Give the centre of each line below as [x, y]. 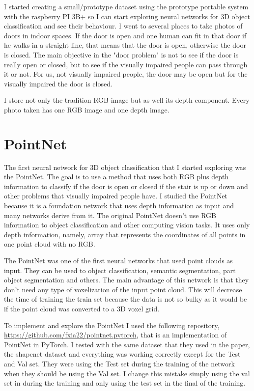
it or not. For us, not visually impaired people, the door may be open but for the [126, 74]
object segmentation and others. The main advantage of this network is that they [127, 280]
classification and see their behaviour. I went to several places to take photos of [123, 26]
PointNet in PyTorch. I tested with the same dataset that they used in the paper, [127, 344]
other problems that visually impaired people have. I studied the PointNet [116, 196]
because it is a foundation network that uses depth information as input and [119, 206]
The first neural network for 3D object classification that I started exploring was [125, 167]
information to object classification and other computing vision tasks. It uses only [127, 225]
